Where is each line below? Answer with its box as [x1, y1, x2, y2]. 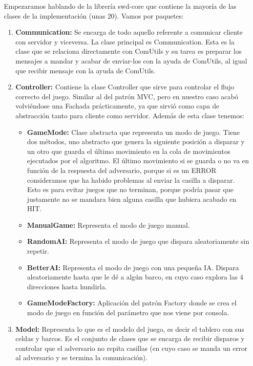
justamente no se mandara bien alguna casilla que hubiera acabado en [27, 194, 236, 204]
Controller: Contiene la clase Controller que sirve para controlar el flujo [15, 82, 234, 92]
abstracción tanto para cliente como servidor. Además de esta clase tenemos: [15, 110, 245, 120]
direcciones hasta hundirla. [27, 281, 107, 291]
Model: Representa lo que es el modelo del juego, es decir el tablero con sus [15, 323, 244, 334]
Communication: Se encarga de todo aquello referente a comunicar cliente [15, 27, 243, 37]
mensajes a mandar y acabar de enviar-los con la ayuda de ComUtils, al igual [15, 55, 247, 65]
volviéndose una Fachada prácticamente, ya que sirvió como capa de [15, 101, 219, 111]
